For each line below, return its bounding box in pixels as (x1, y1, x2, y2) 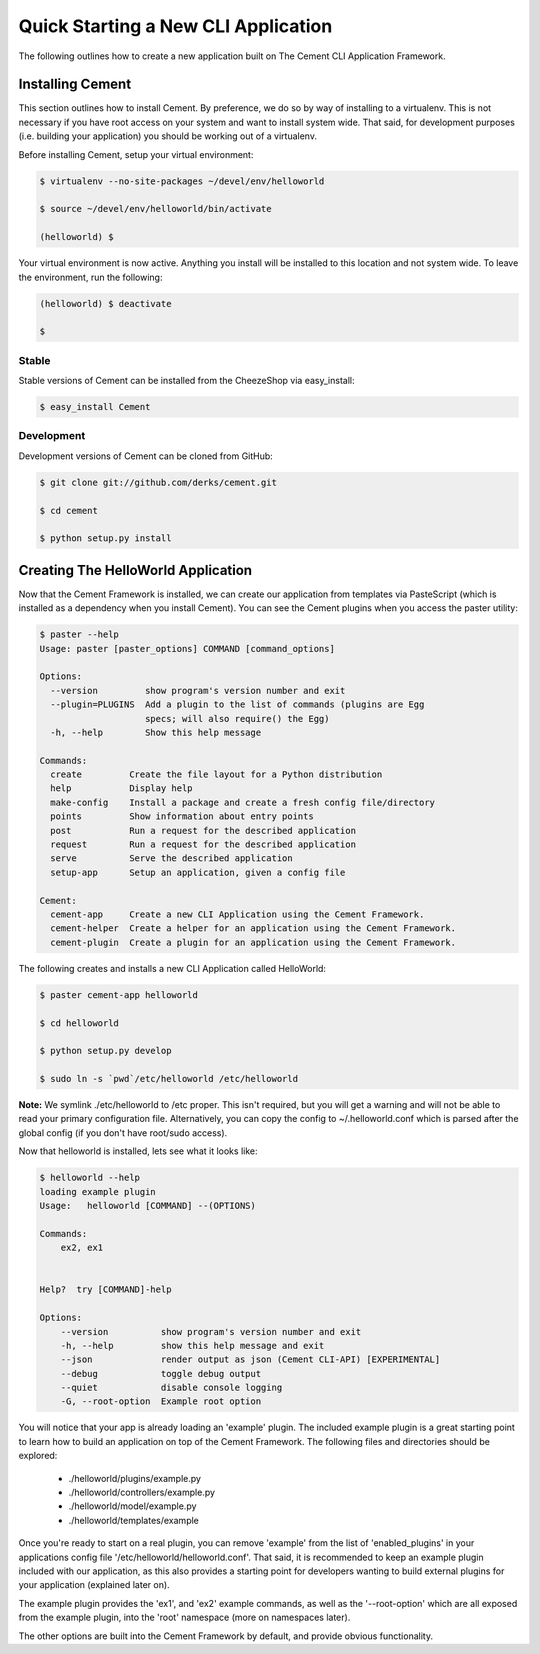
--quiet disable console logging (60, 1382, 283, 1394)
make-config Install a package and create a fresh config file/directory (50, 796, 435, 808)
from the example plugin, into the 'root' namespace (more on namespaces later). (18, 1611, 351, 1624)
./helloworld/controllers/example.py (68, 1486, 215, 1499)
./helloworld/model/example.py (68, 1500, 197, 1512)
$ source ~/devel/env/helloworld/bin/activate (39, 203, 272, 215)
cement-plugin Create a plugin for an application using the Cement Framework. (50, 936, 457, 948)
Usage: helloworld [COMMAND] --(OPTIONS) (39, 1200, 257, 1212)
